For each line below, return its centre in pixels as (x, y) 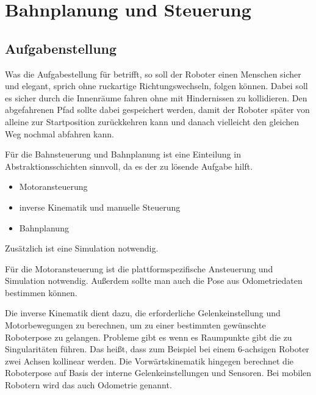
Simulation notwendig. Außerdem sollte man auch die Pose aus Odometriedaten (154, 281)
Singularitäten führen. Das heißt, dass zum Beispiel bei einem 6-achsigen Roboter (157, 349)
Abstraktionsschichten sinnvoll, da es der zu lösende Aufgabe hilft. (129, 166)
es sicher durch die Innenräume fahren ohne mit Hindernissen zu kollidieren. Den (156, 97)
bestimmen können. (41, 292)
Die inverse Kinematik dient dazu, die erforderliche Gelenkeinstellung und (143, 313)
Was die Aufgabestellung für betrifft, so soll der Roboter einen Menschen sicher (153, 74)
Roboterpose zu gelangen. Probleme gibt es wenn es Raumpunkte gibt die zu (149, 337)
